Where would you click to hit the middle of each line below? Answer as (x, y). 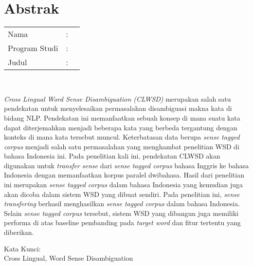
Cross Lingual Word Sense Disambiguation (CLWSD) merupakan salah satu (117, 98)
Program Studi (33, 48)
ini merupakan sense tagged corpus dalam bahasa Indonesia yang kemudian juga (124, 185)
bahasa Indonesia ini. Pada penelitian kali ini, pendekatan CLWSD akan (112, 156)
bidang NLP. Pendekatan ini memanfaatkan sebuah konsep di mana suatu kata (122, 117)
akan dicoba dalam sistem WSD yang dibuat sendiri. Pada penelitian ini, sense (122, 194)
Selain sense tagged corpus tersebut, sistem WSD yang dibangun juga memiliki (121, 213)
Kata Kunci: (22, 248)
